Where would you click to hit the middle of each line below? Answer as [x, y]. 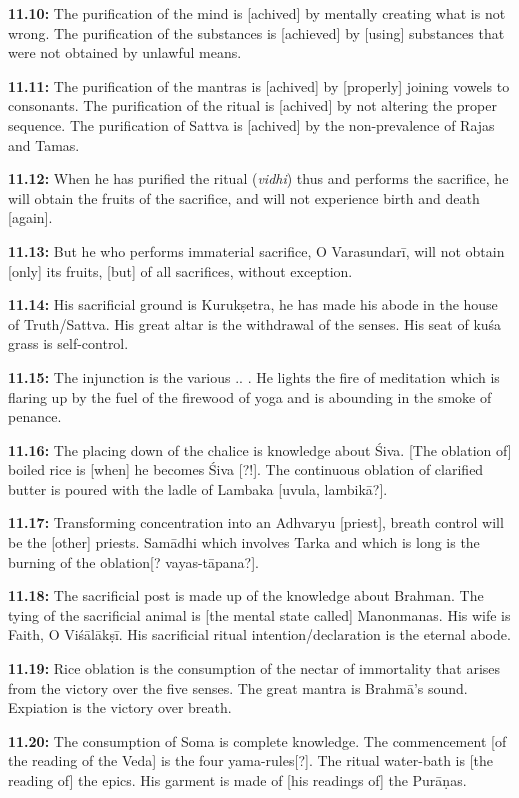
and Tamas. [44, 144]
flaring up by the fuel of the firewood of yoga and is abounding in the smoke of [250, 396]
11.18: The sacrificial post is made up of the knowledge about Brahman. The [246, 595]
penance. [35, 416]
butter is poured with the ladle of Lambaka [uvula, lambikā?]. [198, 488]
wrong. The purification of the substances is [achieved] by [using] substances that [256, 32]
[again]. [30, 217]
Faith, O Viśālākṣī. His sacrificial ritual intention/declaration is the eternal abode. [259, 634]
